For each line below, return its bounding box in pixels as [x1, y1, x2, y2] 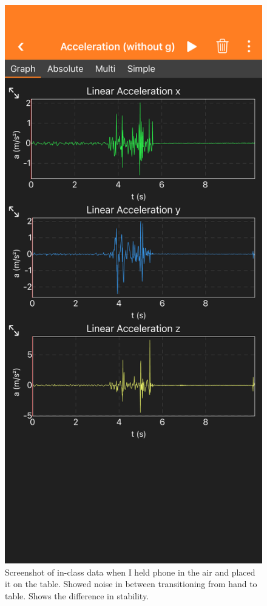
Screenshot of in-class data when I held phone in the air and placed [5, 565, 255, 578]
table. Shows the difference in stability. [5, 589, 149, 602]
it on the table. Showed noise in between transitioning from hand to [5, 577, 257, 590]
